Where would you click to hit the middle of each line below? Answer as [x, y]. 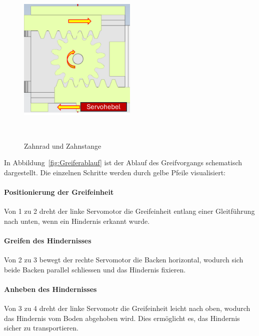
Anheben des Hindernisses [50, 289]
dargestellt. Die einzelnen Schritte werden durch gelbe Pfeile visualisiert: [115, 172]
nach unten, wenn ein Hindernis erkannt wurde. [77, 221]
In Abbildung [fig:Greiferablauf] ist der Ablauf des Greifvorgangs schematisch [123, 162]
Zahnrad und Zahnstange [63, 145]
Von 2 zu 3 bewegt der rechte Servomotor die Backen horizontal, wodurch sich [124, 260]
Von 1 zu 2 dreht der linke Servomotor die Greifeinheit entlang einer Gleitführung [129, 211]
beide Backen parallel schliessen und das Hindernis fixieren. [95, 269]
